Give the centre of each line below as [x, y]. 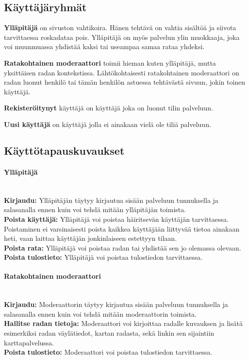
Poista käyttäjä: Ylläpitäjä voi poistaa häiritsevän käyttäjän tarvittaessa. [116, 219]
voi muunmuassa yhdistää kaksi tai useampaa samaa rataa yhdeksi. [104, 46]
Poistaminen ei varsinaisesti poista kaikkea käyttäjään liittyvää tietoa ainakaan [122, 228]
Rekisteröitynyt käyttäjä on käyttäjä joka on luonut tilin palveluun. [108, 108]
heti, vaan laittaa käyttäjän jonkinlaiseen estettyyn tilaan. [91, 238]
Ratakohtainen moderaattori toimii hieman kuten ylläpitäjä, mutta [110, 63]
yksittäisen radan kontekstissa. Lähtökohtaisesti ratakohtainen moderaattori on [122, 72]
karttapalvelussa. [29, 342]
